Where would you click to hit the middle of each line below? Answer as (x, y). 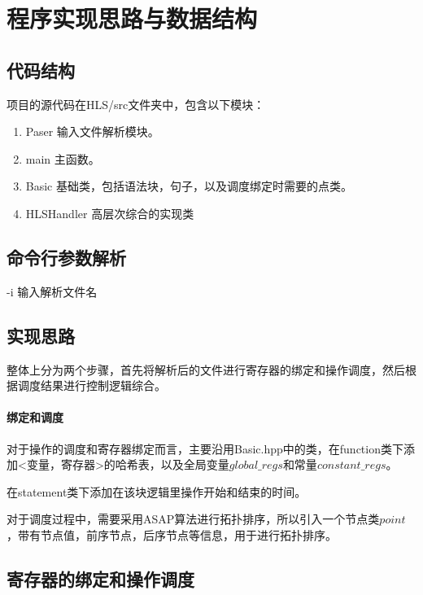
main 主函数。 (63, 158)
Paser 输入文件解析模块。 (92, 131)
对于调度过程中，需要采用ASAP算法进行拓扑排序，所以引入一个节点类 (193, 519)
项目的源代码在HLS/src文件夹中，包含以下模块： (136, 104)
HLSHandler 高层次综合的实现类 (110, 213)
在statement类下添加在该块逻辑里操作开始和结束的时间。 (157, 491)
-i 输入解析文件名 (52, 291)
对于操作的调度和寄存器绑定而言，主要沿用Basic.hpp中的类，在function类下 (205, 448)
